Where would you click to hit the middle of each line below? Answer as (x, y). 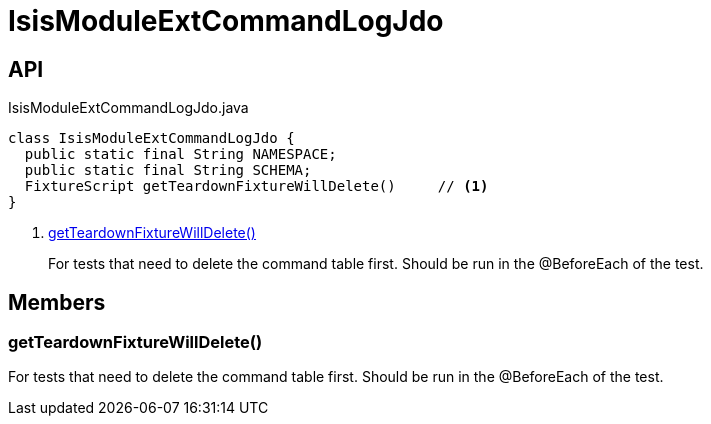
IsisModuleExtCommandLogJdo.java (128, 108)
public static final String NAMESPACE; (180, 154)
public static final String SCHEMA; (168, 170)
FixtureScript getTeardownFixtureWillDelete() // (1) (256, 186)
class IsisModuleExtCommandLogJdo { (151, 138)
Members (57, 302)
